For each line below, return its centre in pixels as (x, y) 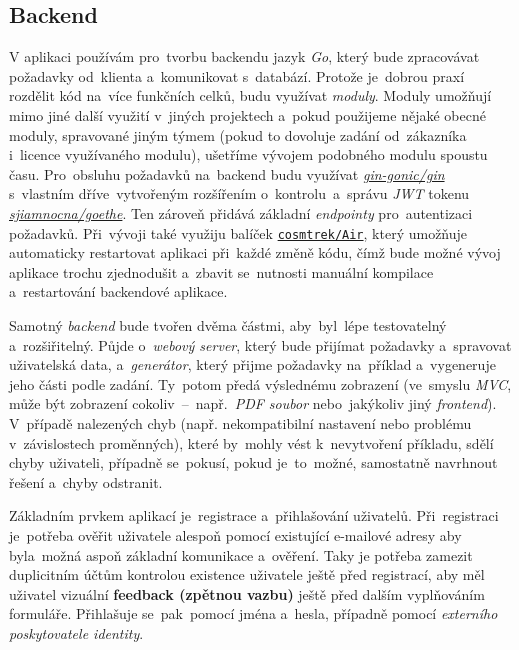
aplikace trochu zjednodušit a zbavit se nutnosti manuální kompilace (221, 271)
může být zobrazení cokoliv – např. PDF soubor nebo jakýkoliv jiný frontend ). (253, 403)
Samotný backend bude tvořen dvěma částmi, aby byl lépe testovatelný (228, 324)
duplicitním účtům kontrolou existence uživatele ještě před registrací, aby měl (247, 574)
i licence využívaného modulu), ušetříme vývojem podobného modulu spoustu (248, 154)
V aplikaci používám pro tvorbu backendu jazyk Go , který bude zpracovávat (244, 56)
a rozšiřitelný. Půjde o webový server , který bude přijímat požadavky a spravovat (260, 344)
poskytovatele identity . (76, 632)
